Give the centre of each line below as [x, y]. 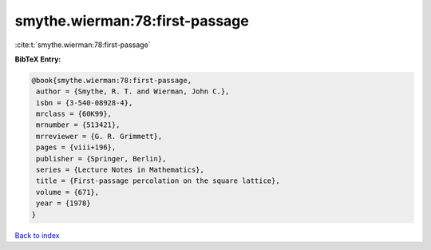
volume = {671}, [68, 192]
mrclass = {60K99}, [74, 114]
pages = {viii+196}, [76, 147]
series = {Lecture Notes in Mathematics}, [121, 170]
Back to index [37, 235]
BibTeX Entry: [38, 59]
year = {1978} [63, 203]
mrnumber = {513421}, [78, 125]
